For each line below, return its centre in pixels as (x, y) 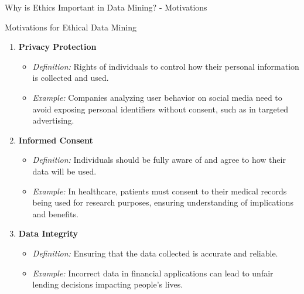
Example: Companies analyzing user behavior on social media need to (157, 97)
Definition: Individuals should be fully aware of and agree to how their (159, 160)
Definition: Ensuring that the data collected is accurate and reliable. (155, 253)
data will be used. (64, 171)
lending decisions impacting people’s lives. (108, 284)
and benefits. (55, 213)
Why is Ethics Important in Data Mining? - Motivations (106, 7)
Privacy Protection (57, 47)
